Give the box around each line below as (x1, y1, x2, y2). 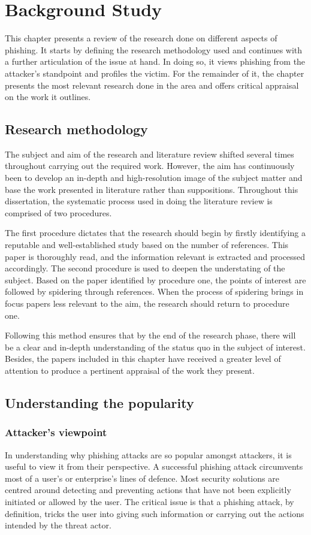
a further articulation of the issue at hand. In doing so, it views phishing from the (5, 55, 306, 68)
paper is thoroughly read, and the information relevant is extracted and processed (5, 250, 306, 262)
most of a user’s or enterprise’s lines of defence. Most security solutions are (5, 471, 279, 484)
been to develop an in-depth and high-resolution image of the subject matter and (5, 171, 303, 184)
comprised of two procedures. (5, 206, 112, 219)
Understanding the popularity (5, 393, 194, 412)
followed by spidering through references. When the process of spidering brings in (5, 285, 304, 298)
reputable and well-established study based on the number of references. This (5, 238, 289, 251)
